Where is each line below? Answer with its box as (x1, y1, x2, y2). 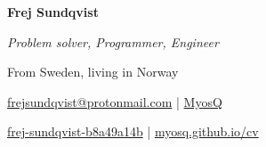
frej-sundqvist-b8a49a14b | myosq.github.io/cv (7, 122, 259, 141)
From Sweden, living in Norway (7, 62, 179, 81)
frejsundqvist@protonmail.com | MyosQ (7, 92, 222, 110)
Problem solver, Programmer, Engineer (7, 32, 219, 51)
